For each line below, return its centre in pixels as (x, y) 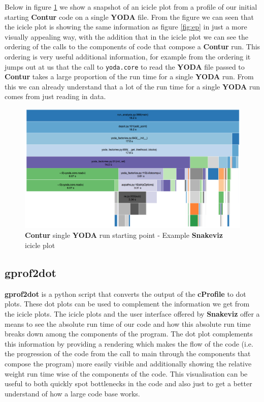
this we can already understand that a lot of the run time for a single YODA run (132, 86)
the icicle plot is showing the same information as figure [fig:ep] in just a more (126, 27)
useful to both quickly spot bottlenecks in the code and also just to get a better (128, 383)
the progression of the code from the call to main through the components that (128, 353)
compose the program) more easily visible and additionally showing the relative (128, 363)
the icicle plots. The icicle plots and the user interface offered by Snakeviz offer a (132, 313)
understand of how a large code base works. (72, 393)
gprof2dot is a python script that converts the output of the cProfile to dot (125, 293)
